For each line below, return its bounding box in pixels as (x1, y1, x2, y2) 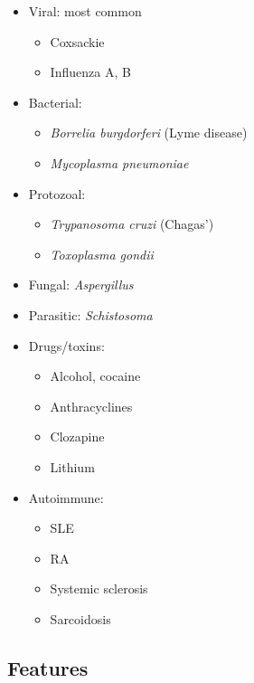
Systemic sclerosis (50, 579, 148, 598)
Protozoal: (28, 184, 86, 203)
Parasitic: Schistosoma (28, 305, 153, 324)
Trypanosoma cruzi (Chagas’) (50, 214, 214, 233)
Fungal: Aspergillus (28, 275, 134, 294)
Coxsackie (50, 32, 105, 51)
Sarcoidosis (50, 609, 111, 628)
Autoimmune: (28, 488, 104, 507)
